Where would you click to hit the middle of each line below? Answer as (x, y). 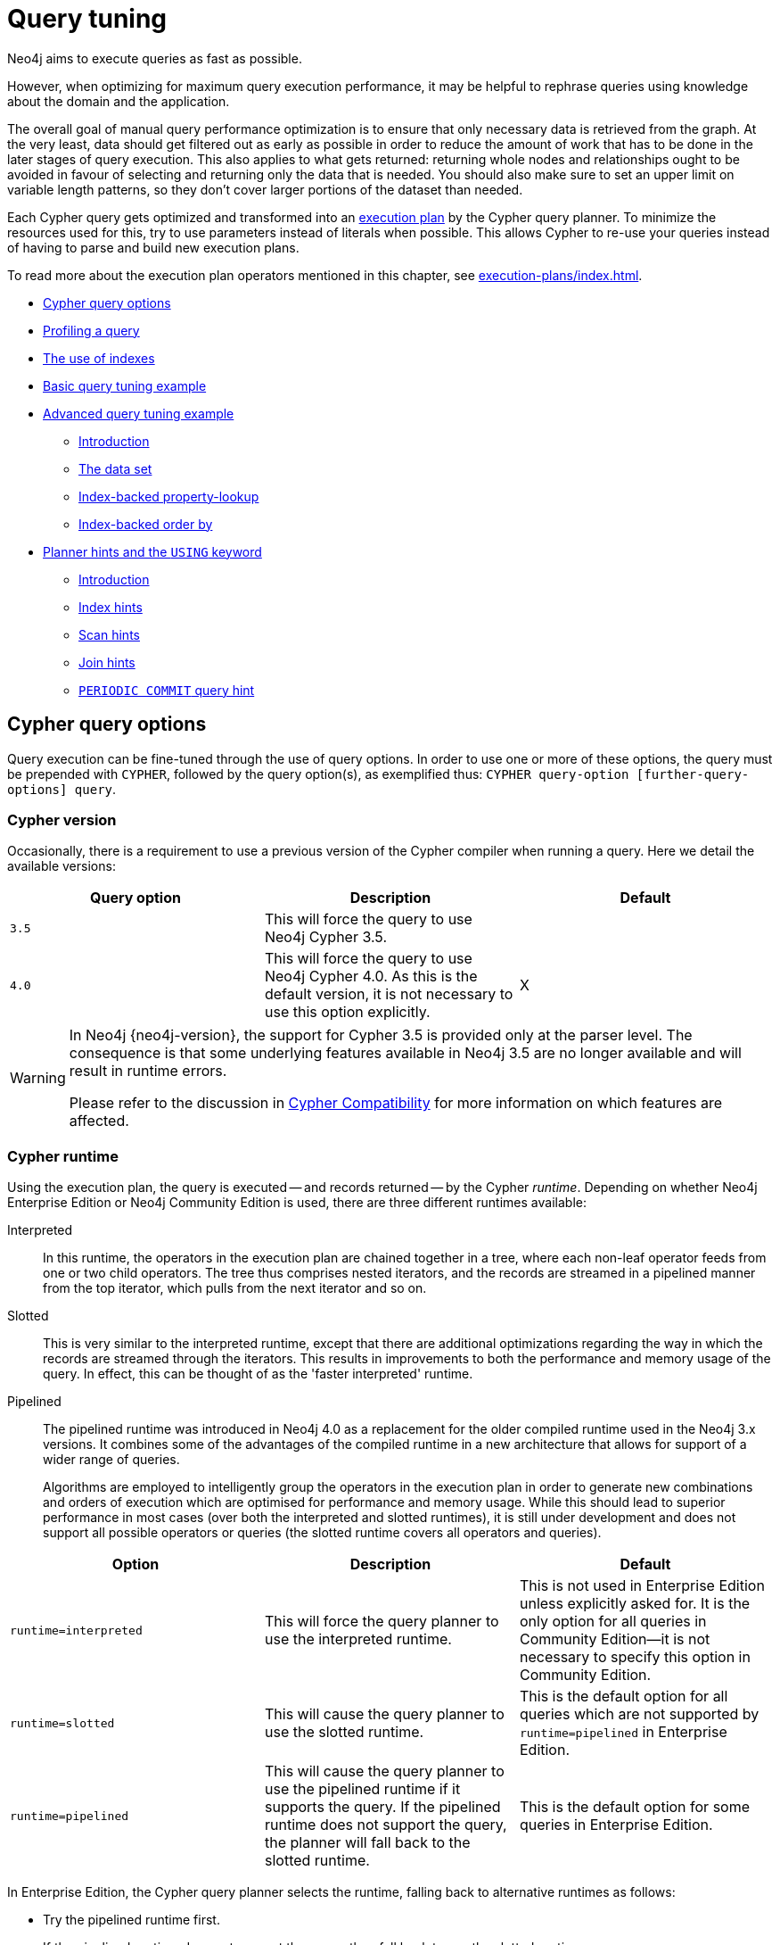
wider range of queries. (111, 1460)
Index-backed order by (146, 524)
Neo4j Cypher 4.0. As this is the (371, 977)
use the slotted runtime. (344, 1732)
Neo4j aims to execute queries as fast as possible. (155, 58)
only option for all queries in (613, 1622)
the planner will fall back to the (367, 1843)
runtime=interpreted (76, 1630)
